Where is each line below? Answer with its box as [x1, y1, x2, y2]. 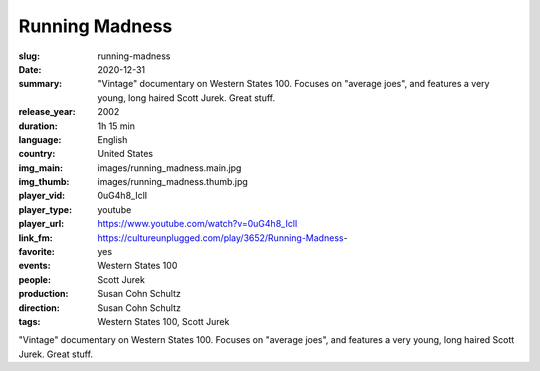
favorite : [18, 246, 55, 258]
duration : [18, 120, 59, 132]
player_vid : [18, 190, 65, 202]
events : [18, 260, 51, 272]
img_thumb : [18, 176, 70, 188]
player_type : [18, 203, 73, 215]
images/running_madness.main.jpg [97, 161, 242, 174]
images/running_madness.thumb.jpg [97, 176, 249, 188]
